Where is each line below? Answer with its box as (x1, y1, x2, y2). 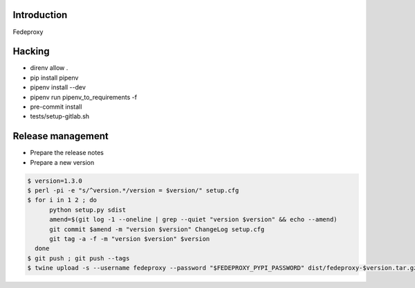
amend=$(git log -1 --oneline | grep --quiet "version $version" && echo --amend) (49, 215, 338, 224)
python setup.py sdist (49, 206, 127, 214)
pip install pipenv (30, 73, 79, 82)
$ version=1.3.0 (27, 177, 83, 185)
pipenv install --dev (30, 83, 86, 91)
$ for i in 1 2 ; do (27, 196, 97, 204)
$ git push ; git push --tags (27, 254, 130, 262)
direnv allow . (30, 64, 68, 72)
